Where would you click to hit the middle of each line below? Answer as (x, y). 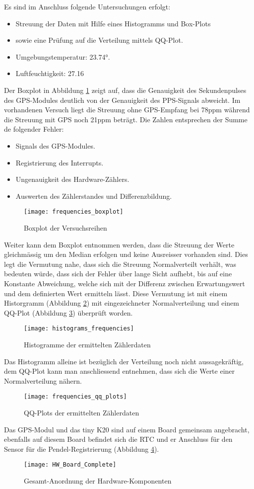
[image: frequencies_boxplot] (74, 212)
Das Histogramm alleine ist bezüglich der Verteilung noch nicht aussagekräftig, (124, 361)
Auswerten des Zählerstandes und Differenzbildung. (94, 196)
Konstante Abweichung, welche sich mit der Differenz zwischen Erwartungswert (125, 283)
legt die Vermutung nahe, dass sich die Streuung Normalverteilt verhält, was (120, 264)
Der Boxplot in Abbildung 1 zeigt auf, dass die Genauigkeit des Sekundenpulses (125, 90)
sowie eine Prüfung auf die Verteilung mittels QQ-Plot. (99, 40)
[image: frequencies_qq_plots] (75, 397)
